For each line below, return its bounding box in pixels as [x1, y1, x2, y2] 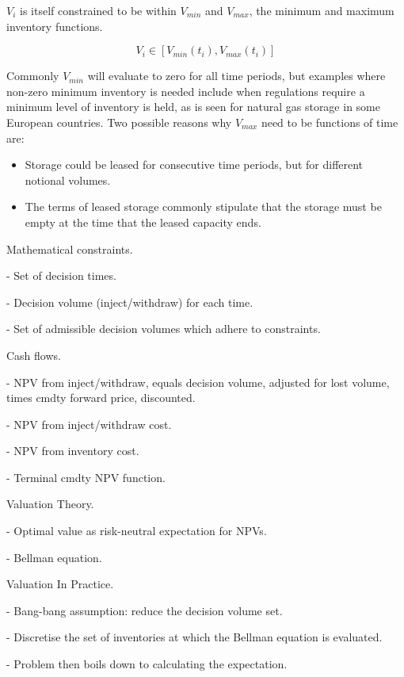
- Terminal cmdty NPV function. [6, 469, 166, 485]
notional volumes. [25, 171, 111, 188]
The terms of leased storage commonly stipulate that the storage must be [25, 198, 382, 215]
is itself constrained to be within [20, 2, 177, 18]
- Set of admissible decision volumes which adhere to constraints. [6, 320, 321, 337]
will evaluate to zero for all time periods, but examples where [87, 67, 386, 84]
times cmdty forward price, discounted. [6, 389, 196, 406]
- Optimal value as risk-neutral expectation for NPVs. [6, 522, 267, 539]
